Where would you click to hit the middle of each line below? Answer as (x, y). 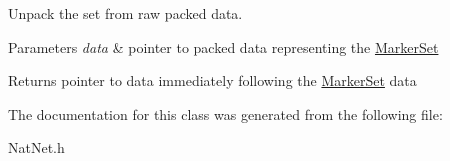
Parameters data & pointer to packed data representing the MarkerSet (223, 46)
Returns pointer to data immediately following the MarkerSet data (212, 80)
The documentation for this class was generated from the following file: (225, 113)
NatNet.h (36, 147)
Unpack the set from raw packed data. (125, 13)
